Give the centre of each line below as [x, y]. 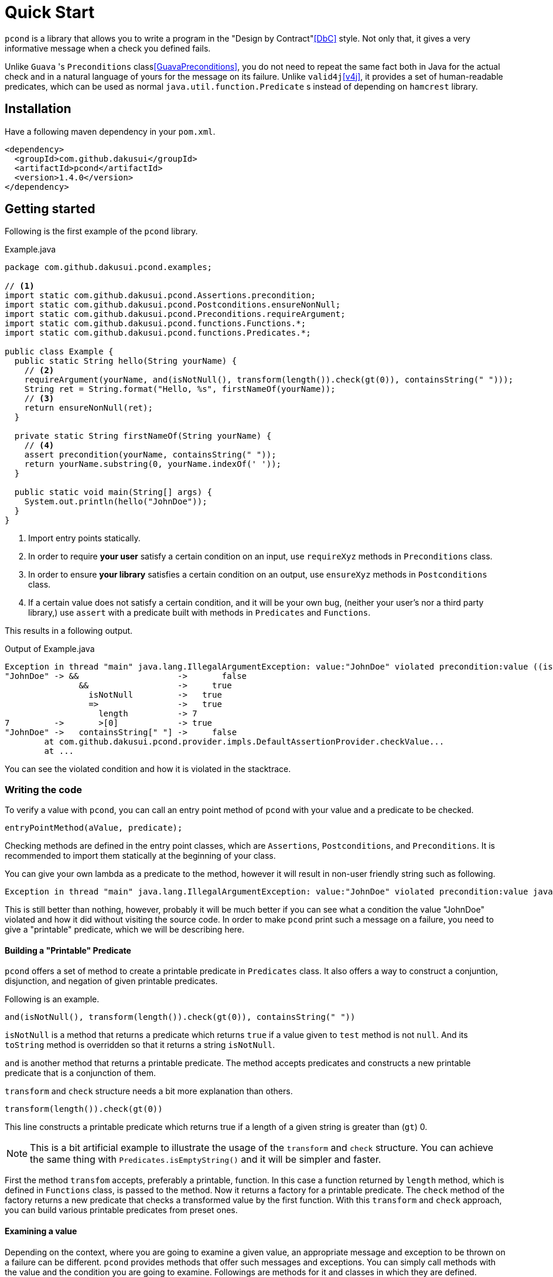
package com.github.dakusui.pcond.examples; [109, 267]
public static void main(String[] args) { [113, 492]
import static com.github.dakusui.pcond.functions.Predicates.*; [158, 333]
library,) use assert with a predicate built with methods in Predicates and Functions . [199, 613]
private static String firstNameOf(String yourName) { [143, 436]
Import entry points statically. [84, 538]
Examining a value [41, 1231]
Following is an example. [52, 999]
